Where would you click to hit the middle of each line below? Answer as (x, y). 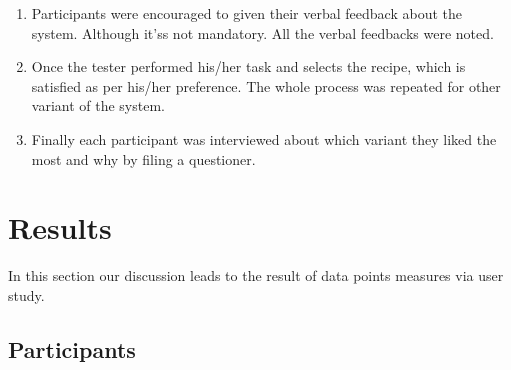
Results (60, 227)
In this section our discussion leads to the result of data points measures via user (256, 275)
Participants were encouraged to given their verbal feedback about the (246, 13)
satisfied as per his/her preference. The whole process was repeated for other (266, 85)
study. (26, 294)
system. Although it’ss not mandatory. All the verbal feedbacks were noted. (262, 32)
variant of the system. (98, 105)
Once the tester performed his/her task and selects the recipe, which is (248, 66)
